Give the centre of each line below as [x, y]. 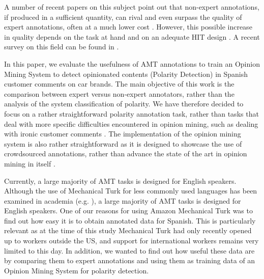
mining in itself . [30, 163]
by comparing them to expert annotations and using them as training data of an [130, 260]
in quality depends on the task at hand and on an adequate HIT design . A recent [132, 36]
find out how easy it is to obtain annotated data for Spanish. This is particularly [130, 220]
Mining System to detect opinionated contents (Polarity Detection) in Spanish [126, 74]
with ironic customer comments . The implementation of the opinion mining [123, 134]
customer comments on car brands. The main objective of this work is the [119, 84]
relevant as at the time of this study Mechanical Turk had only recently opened [128, 230]
